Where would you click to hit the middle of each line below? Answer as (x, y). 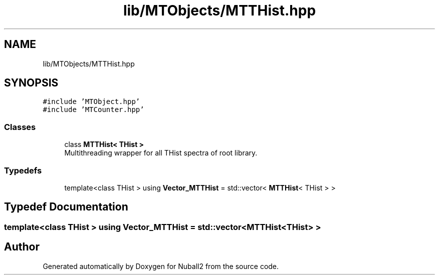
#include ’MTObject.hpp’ (91, 102)
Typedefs (23, 170)
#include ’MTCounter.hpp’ (93, 110)
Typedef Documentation (66, 207)
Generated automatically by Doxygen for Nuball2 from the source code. (161, 266)
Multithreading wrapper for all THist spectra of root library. (161, 153)
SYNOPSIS (31, 83)
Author (22, 247)
